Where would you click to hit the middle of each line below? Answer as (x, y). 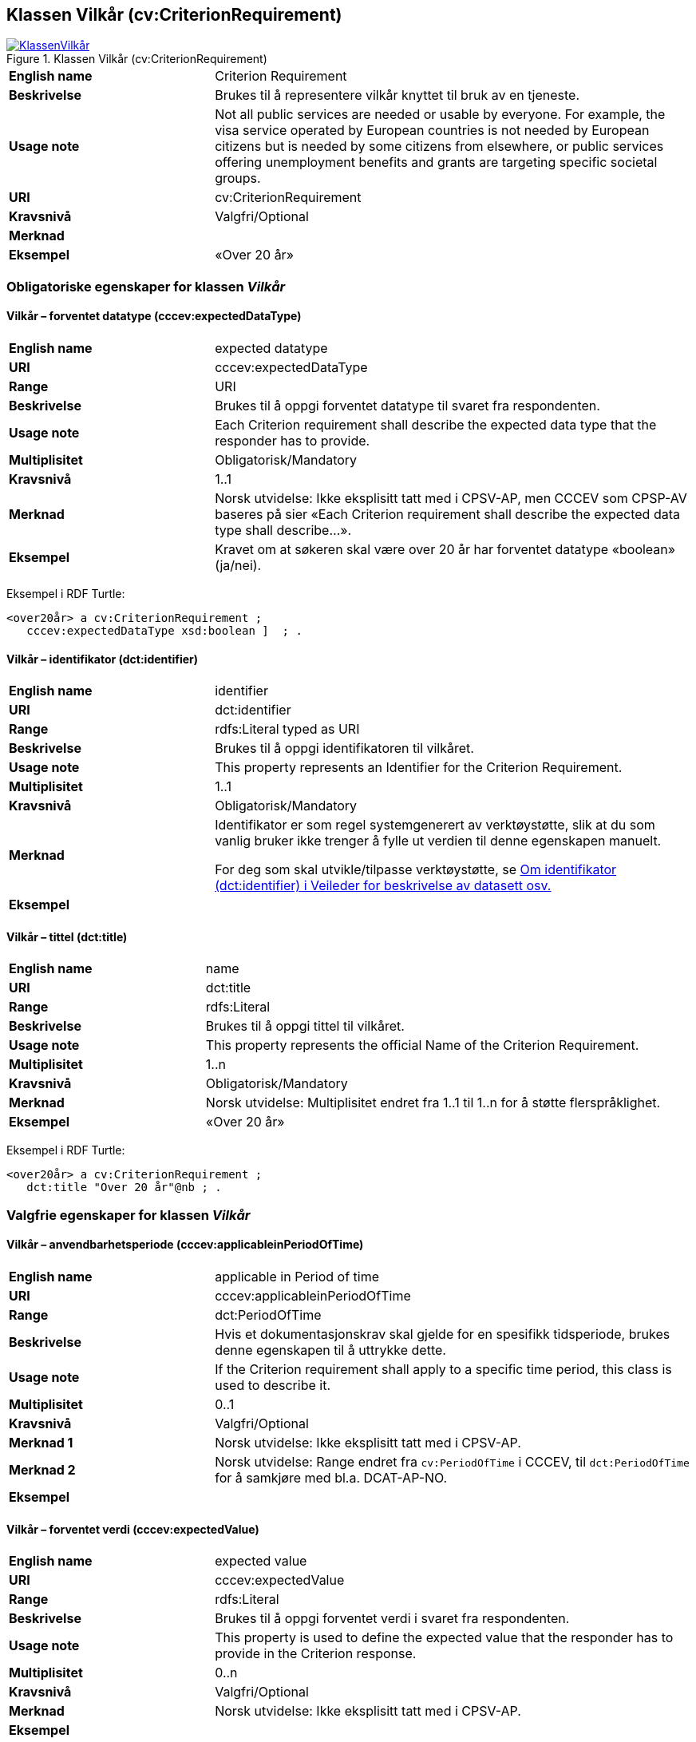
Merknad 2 (42, 1470)
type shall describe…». (283, 531)
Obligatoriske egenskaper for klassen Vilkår (146, 286)
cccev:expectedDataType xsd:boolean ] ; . (164, 631)
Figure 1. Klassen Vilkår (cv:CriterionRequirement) (137, 59)
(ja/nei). (238, 566)
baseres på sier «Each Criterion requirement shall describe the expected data (447, 515)
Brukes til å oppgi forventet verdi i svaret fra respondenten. (392, 1619)
